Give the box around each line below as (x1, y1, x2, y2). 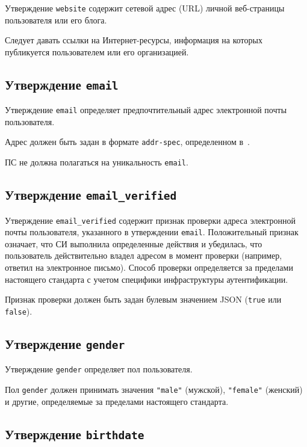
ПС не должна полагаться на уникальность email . (5, 156, 188, 168)
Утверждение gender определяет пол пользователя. (5, 363, 193, 375)
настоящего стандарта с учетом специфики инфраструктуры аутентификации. (5, 273, 288, 285)
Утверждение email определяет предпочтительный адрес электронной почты (5, 103, 287, 116)
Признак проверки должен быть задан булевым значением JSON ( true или (5, 293, 282, 306)
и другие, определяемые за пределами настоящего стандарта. (5, 395, 229, 407)
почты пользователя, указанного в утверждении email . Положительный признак (5, 226, 299, 238)
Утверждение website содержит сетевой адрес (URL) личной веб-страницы (5, 2, 285, 14)
